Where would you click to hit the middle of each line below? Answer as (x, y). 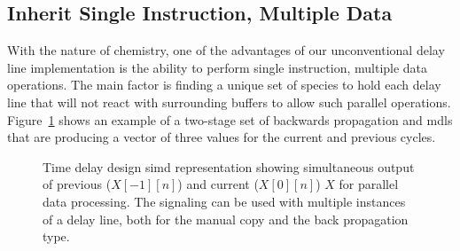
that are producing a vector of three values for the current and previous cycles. (222, 137)
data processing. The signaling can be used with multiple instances (224, 201)
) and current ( (218, 184)
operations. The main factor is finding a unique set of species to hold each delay (224, 85)
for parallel (369, 184)
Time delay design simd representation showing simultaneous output (229, 166)
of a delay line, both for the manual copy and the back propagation (226, 219)
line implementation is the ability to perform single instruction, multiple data (218, 67)
